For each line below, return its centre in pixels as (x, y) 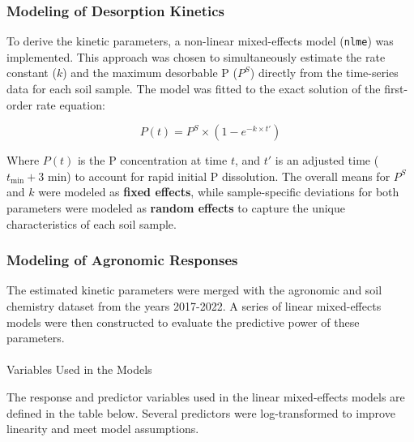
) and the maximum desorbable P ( (150, 73)
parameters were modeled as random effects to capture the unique (176, 208)
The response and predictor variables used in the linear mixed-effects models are (206, 397)
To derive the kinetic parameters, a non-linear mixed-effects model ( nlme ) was (200, 41)
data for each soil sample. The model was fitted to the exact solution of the (194, 89)
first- (396, 89)
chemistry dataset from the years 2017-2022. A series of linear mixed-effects (194, 306)
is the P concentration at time (152, 160)
